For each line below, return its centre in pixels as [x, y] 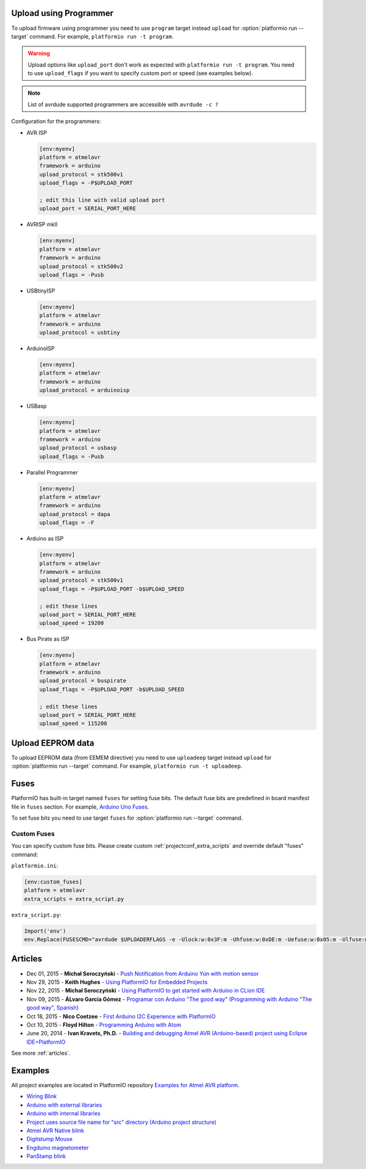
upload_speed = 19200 [72, 623]
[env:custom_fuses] [53, 882]
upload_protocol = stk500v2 [81, 266]
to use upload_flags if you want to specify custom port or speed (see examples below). [140, 73]
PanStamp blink [46, 1156]
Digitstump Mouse [49, 1139]
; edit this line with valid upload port [102, 200]
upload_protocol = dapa [75, 514]
